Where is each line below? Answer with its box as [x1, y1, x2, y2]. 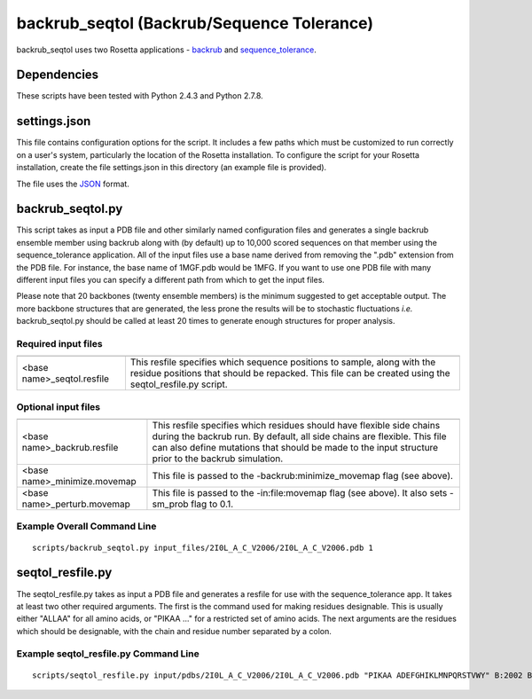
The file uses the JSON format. [16, 178, 130, 189]
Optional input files [16, 400, 101, 412]
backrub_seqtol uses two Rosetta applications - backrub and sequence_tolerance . [16, 44, 317, 55]
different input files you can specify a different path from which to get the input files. [16, 275, 325, 285]
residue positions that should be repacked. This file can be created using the [129, 367, 451, 380]
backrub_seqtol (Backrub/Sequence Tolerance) [16, 13, 374, 33]
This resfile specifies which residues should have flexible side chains [152, 420, 441, 432]
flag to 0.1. [191, 498, 234, 510]
